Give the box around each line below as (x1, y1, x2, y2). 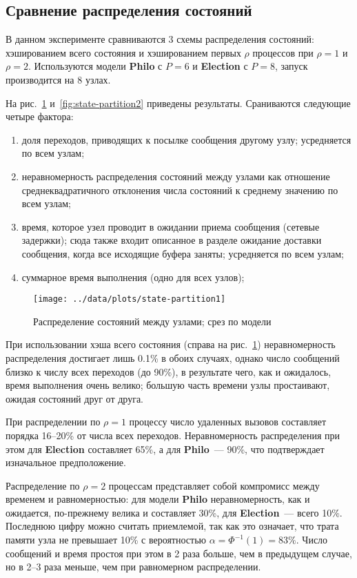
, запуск (275, 59, 308, 73)
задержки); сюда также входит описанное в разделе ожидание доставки (21, 233, 322, 247)
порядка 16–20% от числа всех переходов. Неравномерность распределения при (6, 427, 340, 442)
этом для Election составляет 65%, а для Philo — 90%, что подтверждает (6, 441, 325, 456)
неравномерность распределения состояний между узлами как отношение (21, 168, 330, 183)
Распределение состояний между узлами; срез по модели (33, 314, 272, 328)
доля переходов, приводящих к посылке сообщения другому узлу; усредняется (21, 132, 351, 146)
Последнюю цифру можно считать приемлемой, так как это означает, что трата (6, 519, 339, 533)
